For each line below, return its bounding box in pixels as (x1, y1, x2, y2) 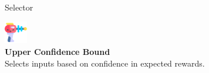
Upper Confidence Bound (5, 45, 110, 57)
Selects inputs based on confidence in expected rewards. (5, 57, 205, 69)
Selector (5, 1, 33, 13)
